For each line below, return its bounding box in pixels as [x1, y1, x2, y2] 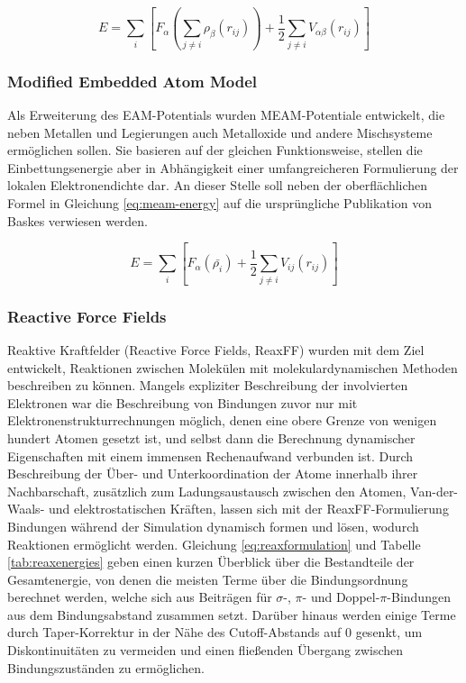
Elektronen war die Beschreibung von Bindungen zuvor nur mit [7, 393, 358, 412]
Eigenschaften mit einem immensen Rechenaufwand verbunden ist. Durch [7, 446, 414, 465]
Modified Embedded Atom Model [7, 69, 258, 92]
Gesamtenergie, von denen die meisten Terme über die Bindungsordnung [7, 569, 408, 588]
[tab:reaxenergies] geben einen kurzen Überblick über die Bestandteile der [7, 552, 415, 571]
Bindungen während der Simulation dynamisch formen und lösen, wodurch [7, 516, 419, 535]
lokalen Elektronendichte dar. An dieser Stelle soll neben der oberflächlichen [7, 176, 428, 195]
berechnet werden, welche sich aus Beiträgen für [7, 587, 272, 606]
